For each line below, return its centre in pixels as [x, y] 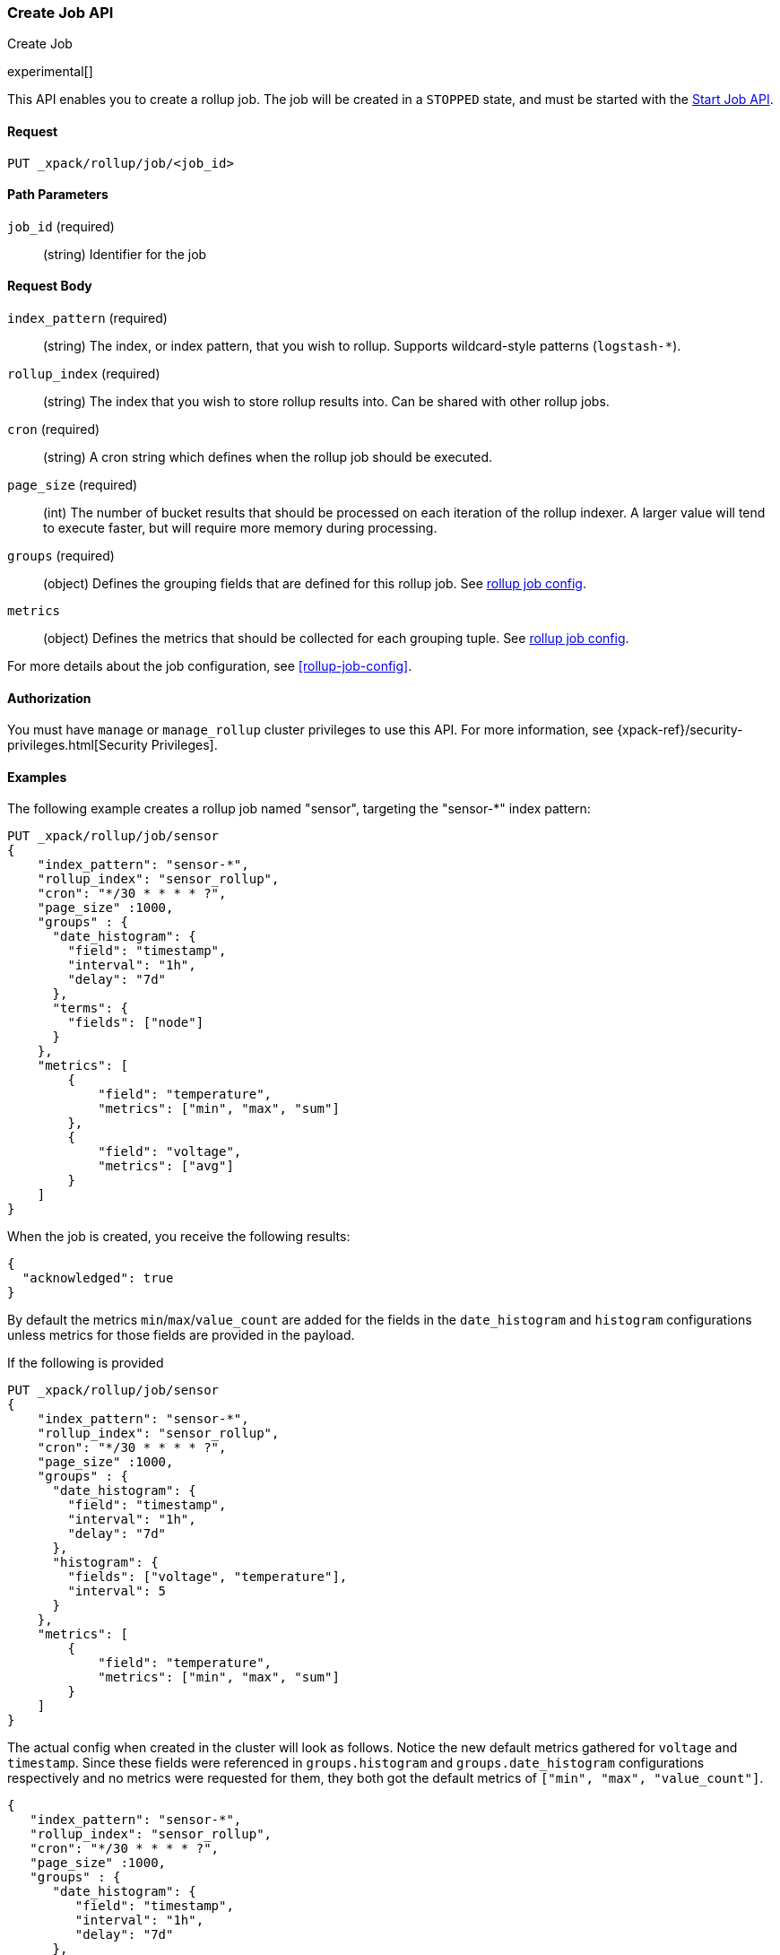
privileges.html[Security [78, 745]
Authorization [49, 698]
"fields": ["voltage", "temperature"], [208, 1577]
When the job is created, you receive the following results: [179, 1237]
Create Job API [61, 13]
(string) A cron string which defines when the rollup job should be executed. [268, 457]
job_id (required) [61, 226]
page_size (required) [73, 485]
